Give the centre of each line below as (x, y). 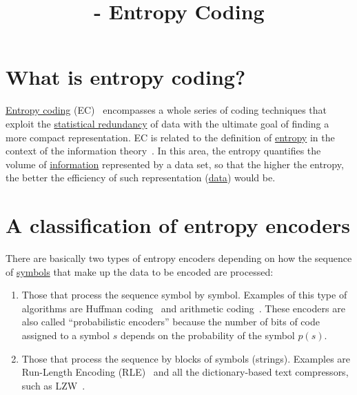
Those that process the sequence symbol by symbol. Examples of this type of (184, 295)
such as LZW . (53, 385)
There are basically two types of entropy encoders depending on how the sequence (179, 258)
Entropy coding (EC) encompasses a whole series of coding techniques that (166, 110)
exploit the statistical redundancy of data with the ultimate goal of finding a (167, 123)
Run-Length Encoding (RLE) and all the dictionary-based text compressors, (185, 372)
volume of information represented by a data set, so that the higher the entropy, (175, 164)
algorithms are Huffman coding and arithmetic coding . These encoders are (183, 308)
